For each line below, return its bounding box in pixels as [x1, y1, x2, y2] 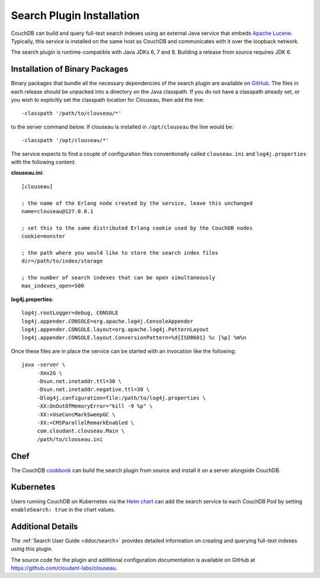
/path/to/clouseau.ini [37, 436, 103, 442]
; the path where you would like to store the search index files [21, 249, 219, 256]
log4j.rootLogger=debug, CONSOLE [21, 310, 119, 316]
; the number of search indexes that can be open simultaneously [21, 274, 216, 281]
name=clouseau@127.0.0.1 [21, 208, 94, 214]
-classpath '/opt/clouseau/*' [21, 137, 110, 144]
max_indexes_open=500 [21, 282, 84, 290]
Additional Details [11, 521, 78, 531]
